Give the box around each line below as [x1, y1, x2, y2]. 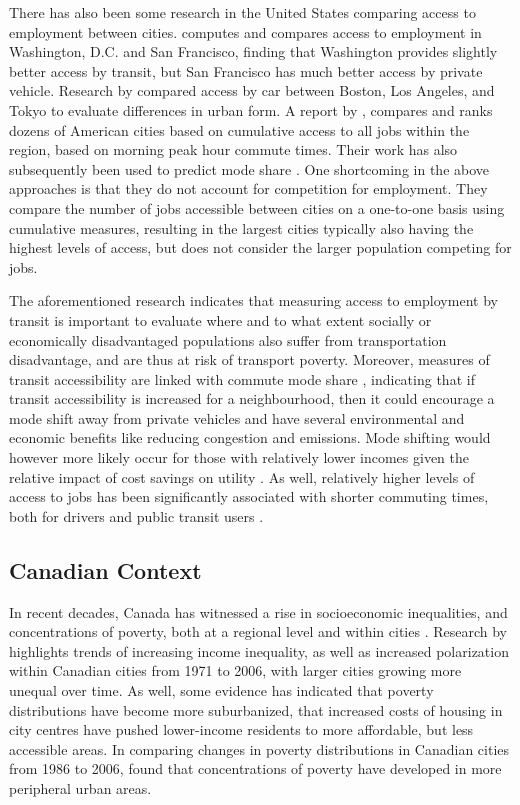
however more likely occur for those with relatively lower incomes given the [9, 447, 469, 468]
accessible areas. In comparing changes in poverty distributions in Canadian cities [9, 738, 510, 759]
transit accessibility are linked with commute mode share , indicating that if [9, 368, 475, 389]
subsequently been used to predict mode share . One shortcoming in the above [9, 158, 490, 179]
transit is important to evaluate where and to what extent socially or [9, 309, 432, 330]
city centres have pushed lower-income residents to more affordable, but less [9, 719, 474, 740]
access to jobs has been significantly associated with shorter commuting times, [9, 486, 489, 507]
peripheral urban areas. [9, 777, 152, 798]
